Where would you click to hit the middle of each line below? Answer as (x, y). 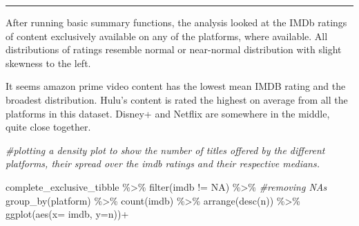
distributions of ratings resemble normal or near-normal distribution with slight (174, 49)
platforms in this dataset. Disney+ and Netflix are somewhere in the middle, (168, 113)
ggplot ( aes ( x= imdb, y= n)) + (67, 214)
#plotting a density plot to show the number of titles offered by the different (165, 150)
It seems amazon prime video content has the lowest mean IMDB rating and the (176, 86)
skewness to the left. (48, 63)
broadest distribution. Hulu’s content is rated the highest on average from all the (177, 99)
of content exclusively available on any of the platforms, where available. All (167, 36)
